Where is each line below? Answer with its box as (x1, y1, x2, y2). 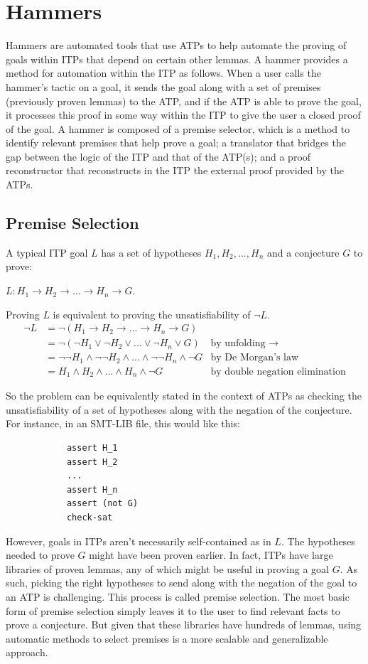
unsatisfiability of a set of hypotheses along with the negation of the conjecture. (6, 402, 352, 417)
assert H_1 (66, 443, 118, 454)
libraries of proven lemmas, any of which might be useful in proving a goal (6, 561, 330, 576)
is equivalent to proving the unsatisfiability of (53, 306, 251, 321)
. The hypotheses (281, 533, 355, 548)
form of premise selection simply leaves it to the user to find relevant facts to (6, 603, 340, 618)
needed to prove (6, 547, 75, 562)
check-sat (66, 513, 113, 523)
